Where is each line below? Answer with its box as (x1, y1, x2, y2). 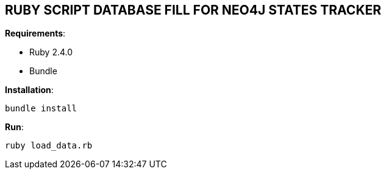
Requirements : (5, 28, 66, 39)
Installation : (5, 85, 54, 96)
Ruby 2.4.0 (29, 47, 73, 58)
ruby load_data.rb (5, 141, 93, 151)
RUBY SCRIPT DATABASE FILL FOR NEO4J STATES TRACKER (5, 2, 382, 18)
